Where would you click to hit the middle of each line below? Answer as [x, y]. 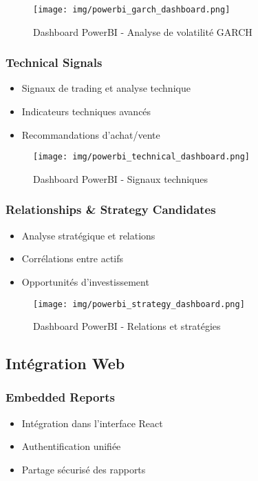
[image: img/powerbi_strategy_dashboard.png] [139, 304]
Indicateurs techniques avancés [86, 111]
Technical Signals [54, 62]
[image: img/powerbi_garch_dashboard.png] [132, 10]
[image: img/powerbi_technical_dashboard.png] [141, 157]
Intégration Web [65, 363]
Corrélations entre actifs [73, 258]
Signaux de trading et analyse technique [106, 88]
